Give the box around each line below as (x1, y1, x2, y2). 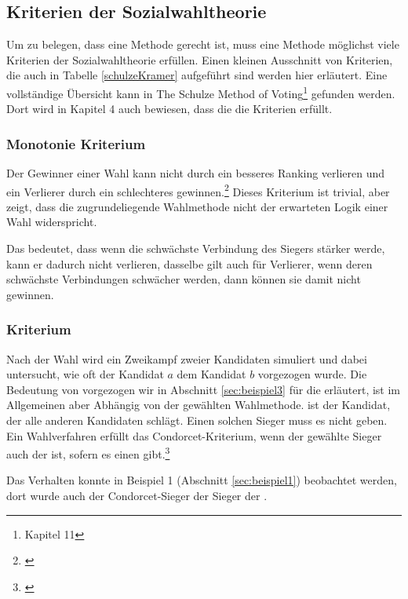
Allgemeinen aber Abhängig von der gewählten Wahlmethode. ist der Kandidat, (6, 396, 391, 413)
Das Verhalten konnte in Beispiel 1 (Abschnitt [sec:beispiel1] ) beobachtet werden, (6, 472, 397, 488)
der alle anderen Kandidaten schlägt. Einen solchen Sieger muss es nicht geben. (6, 412, 388, 429)
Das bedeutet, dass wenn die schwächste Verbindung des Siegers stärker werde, (6, 240, 385, 257)
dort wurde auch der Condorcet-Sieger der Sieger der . (6, 488, 268, 504)
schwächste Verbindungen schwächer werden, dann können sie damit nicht (6, 271, 361, 287)
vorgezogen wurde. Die (257, 366, 367, 382)
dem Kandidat (177, 366, 246, 382)
